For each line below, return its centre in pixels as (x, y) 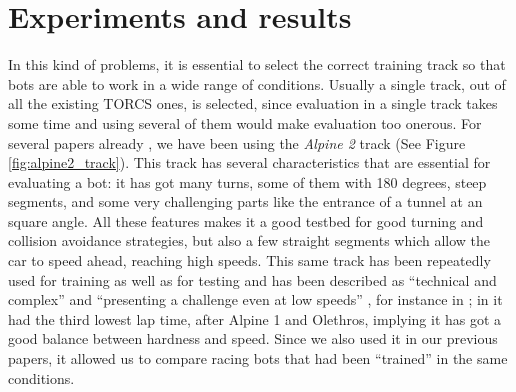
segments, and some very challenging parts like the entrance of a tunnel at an (245, 201)
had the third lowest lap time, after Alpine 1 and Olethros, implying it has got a (255, 318)
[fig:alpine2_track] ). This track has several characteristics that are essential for (249, 162)
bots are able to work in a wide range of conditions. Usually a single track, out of (257, 83)
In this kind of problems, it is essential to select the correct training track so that (257, 64)
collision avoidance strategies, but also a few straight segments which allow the (249, 240)
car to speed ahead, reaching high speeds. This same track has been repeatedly (249, 260)
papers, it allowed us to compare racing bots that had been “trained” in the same (258, 358)
